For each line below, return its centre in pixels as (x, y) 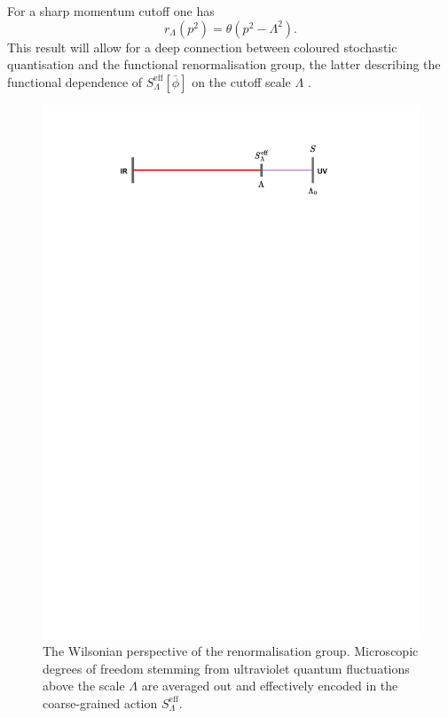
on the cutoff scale (241, 81)
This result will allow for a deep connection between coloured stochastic (202, 47)
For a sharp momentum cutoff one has (111, 11)
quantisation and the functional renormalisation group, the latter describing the (224, 64)
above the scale (84, 686)
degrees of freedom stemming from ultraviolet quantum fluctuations (226, 668)
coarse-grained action (100, 702)
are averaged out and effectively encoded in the (270, 686)
